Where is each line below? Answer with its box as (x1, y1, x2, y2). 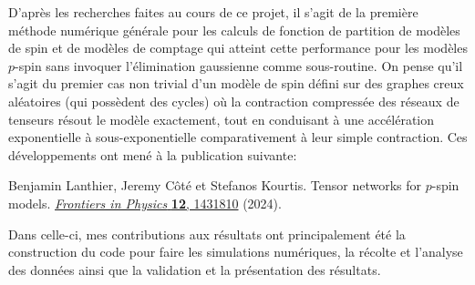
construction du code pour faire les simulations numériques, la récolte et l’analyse (8, 242, 463, 261)
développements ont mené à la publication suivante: (8, 145, 297, 164)
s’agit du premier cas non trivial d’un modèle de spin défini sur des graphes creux (8, 74, 464, 93)
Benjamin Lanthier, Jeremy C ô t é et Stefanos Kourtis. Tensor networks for (8, 176, 422, 195)
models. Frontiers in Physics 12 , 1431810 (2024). (8, 193, 282, 212)
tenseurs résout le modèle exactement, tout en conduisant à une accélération (8, 109, 435, 128)
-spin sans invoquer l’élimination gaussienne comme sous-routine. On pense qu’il (15, 56, 463, 75)
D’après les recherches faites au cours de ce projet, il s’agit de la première (8, 3, 418, 21)
